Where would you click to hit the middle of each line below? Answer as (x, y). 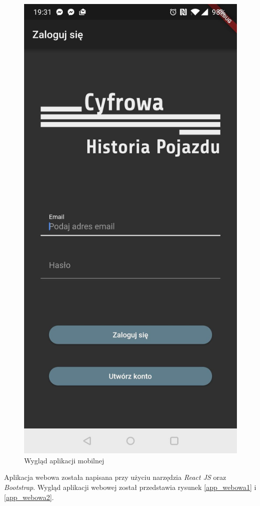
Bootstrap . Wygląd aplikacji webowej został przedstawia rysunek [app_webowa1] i (130, 487)
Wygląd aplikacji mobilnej (64, 460)
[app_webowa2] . (29, 497)
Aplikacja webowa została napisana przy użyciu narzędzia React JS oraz (115, 477)
